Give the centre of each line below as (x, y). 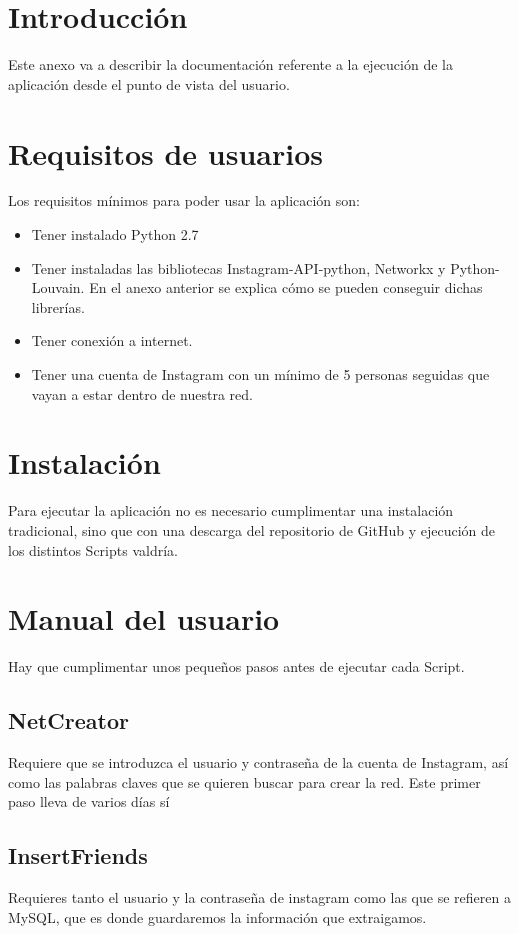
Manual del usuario (144, 618)
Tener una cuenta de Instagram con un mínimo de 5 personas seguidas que (260, 374)
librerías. (58, 306)
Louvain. (58, 287)
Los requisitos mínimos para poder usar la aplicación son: (184, 200)
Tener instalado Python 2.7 (115, 234)
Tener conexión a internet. (112, 340)
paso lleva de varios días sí (89, 801)
